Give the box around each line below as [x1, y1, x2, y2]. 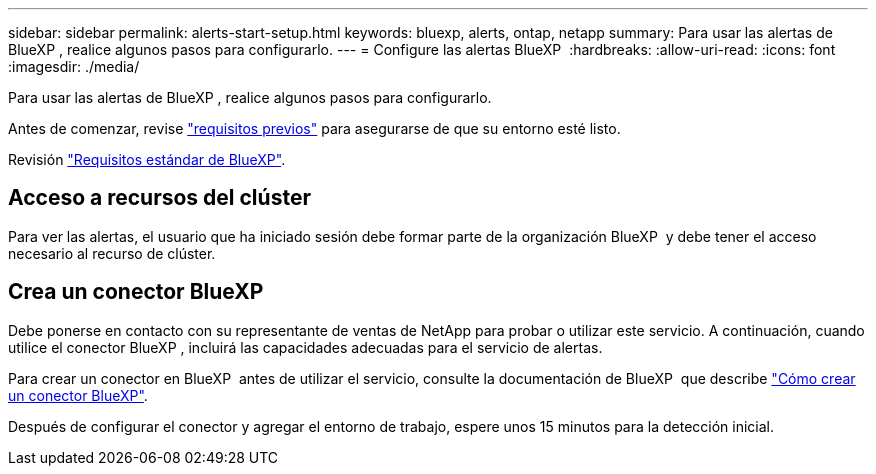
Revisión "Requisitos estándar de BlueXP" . [8, 151, 286, 168]
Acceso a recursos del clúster [8, 185, 311, 211]
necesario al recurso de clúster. [8, 244, 216, 262]
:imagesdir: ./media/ [8, 58, 140, 75]
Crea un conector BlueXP [8, 279, 264, 305]
